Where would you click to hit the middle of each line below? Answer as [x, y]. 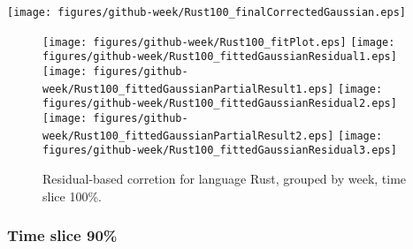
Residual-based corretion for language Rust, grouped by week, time [225, 178]
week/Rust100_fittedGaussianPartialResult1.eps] [188, 89]
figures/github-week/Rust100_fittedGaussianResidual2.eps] [220, 104]
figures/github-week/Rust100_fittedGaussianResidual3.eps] [220, 151]
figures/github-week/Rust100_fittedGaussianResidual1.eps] [220, 57]
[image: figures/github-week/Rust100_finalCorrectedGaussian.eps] [207, 12]
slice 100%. [72, 196]
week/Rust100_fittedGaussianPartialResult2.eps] [188, 136]
